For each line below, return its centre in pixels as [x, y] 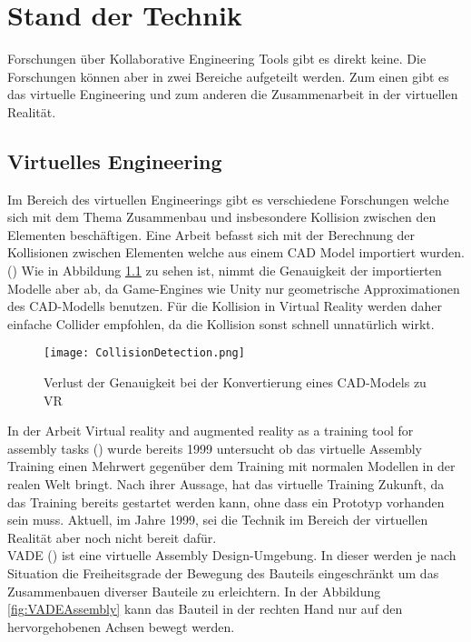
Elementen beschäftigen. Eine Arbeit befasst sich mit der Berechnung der [211, 234]
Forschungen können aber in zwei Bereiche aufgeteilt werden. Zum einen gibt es [228, 76]
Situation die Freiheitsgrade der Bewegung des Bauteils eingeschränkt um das [223, 573]
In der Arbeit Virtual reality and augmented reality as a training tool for [211, 431]
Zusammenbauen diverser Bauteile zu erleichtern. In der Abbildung [194, 591]
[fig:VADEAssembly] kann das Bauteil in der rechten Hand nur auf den [205, 609]
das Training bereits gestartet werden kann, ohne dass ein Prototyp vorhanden [226, 502]
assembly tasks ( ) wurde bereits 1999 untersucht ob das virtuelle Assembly [215, 448]
